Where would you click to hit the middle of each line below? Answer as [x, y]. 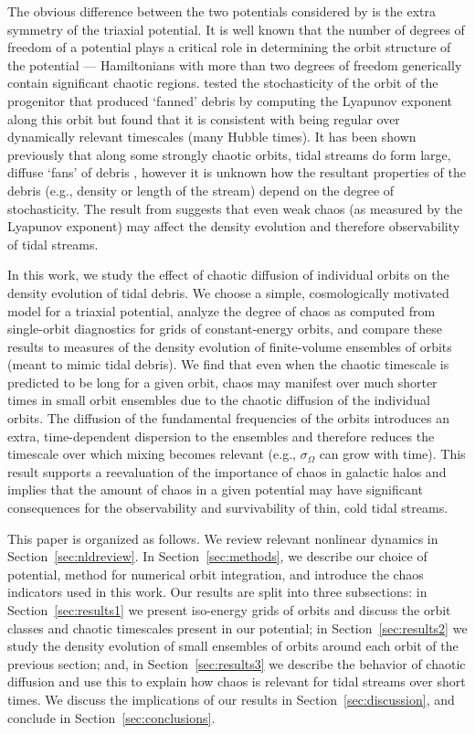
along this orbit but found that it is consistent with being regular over [204, 118]
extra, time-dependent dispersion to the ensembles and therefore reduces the [221, 436]
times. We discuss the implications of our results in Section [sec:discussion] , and [231, 699]
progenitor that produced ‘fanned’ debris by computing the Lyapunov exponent [230, 100]
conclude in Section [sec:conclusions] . [111, 717]
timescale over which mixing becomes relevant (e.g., [152, 454]
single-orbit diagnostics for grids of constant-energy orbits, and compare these [225, 329]
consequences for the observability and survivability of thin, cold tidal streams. [228, 508]
